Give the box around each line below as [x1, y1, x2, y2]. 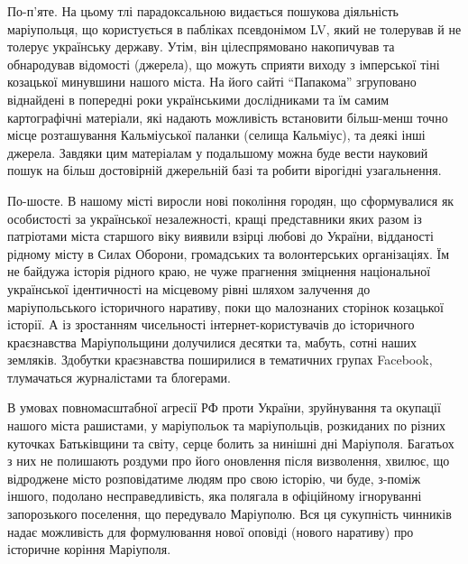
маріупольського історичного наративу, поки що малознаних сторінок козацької [7, 297, 444, 316]
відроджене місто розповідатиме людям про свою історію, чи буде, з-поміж [7, 468, 421, 487]
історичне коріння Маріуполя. [7, 540, 171, 559]
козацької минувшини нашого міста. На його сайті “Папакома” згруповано [7, 72, 417, 91]
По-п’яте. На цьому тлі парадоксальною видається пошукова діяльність [7, 2, 399, 20]
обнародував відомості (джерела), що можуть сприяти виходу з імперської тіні [7, 54, 440, 73]
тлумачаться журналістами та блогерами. [7, 367, 231, 386]
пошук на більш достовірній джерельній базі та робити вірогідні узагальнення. [7, 161, 442, 180]
